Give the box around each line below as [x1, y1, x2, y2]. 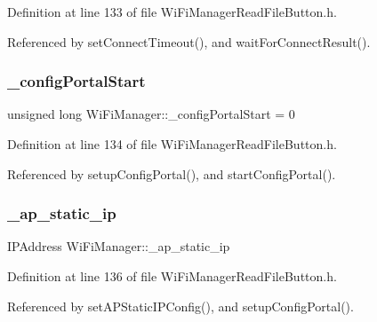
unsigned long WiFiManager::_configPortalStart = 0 [7, 105, 295, 123]
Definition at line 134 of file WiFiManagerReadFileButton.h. [7, 135, 337, 153]
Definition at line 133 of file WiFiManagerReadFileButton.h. [7, 3, 337, 20]
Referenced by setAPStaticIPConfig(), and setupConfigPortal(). [7, 296, 354, 315]
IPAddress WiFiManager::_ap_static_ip [7, 237, 230, 255]
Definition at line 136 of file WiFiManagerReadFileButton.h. [7, 267, 337, 285]
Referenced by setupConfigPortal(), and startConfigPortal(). [7, 164, 336, 183]
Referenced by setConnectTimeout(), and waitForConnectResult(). [7, 32, 371, 51]
